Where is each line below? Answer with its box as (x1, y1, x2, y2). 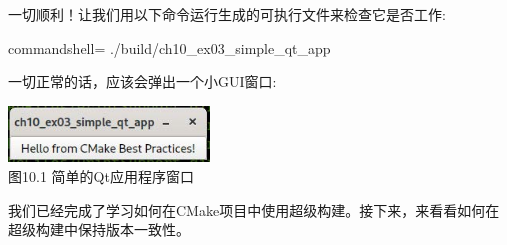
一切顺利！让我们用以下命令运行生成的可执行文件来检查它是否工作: (8, 4, 446, 24)
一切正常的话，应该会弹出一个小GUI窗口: (8, 71, 277, 92)
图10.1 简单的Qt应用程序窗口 (8, 166, 194, 187)
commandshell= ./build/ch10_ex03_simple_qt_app (8, 37, 331, 58)
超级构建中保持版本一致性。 (8, 219, 190, 240)
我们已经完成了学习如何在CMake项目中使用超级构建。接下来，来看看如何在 (8, 199, 500, 220)
